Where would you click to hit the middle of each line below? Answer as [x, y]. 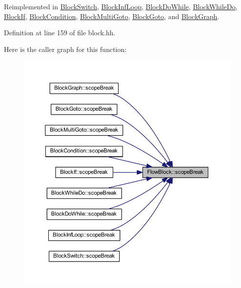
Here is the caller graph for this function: [65, 49]
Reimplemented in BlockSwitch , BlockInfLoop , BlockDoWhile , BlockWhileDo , [121, 6]
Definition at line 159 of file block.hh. [60, 33]
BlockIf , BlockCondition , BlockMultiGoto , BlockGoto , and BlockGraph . [112, 16]
